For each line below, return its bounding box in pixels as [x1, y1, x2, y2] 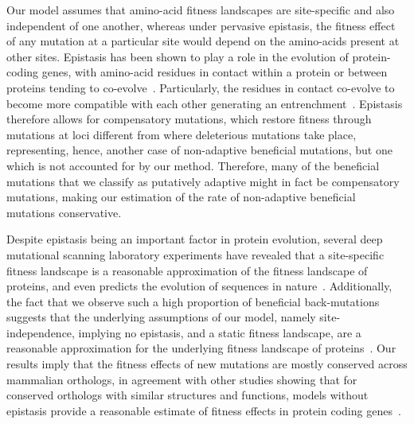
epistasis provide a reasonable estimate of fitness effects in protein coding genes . [6, 402, 401, 418]
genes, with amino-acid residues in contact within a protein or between [41, 64, 388, 80]
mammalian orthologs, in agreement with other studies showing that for [6, 371, 357, 387]
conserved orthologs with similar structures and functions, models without [6, 387, 369, 403]
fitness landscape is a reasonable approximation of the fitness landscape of [6, 262, 368, 278]
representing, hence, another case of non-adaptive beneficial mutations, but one [6, 142, 393, 158]
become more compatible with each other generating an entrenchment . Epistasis [6, 95, 403, 111]
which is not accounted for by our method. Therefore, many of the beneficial [6, 157, 380, 173]
